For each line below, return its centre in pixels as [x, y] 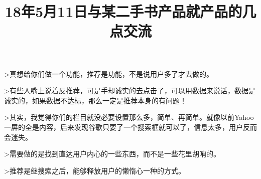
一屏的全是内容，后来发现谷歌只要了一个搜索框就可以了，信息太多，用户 [123, 127]
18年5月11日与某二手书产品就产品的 [123, 11]
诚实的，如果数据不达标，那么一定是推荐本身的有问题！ [95, 100]
